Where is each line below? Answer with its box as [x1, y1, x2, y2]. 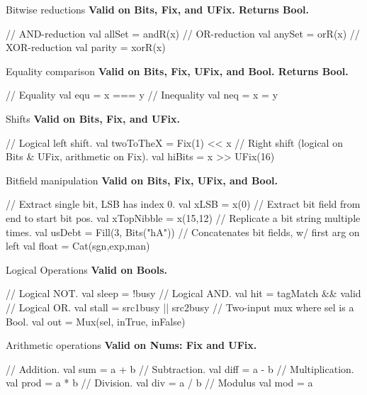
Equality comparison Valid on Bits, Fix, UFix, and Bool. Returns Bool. [6, 63, 349, 78]
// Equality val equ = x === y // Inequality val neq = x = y [6, 87, 278, 102]
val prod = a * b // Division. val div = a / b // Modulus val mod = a [6, 375, 313, 390]
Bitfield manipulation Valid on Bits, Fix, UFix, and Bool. [6, 172, 278, 187]
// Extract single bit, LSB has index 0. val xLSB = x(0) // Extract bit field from [6, 196, 361, 211]
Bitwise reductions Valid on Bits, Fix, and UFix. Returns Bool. [6, 2, 309, 16]
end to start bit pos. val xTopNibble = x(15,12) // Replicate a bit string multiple [6, 210, 361, 225]
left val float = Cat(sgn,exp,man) [6, 238, 150, 253]
